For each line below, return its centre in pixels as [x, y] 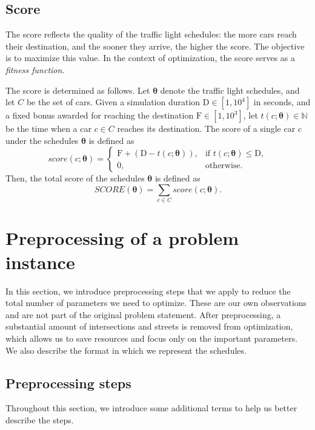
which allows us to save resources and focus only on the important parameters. [152, 338]
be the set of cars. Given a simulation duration [113, 102]
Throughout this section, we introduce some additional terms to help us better [151, 408]
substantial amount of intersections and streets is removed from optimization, [149, 326]
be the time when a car [48, 129]
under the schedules [42, 140]
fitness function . [35, 69]
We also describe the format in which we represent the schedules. [126, 350]
